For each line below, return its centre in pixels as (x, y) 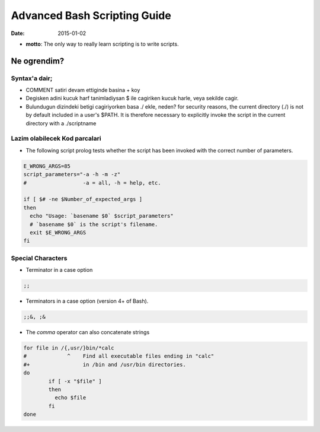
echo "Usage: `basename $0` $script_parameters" (102, 216)
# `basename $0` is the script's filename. (94, 224)
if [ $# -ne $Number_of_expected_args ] (83, 199)
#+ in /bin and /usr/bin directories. (105, 364)
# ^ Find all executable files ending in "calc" (119, 356)
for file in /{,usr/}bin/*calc (69, 348)
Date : (18, 33)
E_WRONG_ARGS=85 (47, 166)
